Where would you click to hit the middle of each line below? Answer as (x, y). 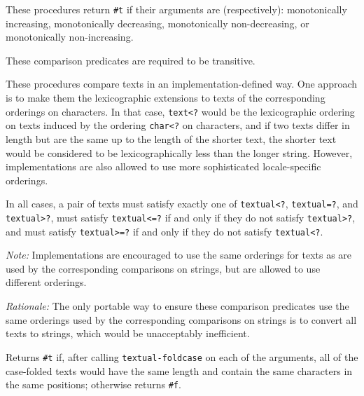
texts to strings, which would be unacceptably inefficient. (128, 333)
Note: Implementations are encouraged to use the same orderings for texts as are (179, 255)
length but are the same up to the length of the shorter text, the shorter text (171, 138)
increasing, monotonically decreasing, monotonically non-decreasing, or (157, 23)
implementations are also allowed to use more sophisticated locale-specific (163, 166)
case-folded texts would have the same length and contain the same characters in (179, 370)
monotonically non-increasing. (70, 37)
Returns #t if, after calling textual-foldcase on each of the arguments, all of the (182, 356)
